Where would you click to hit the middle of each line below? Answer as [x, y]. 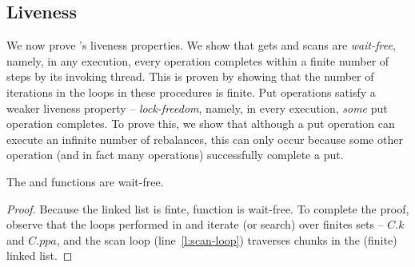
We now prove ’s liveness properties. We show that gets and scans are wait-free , [201, 45]
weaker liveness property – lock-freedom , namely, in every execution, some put [197, 108]
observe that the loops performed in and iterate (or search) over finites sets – [195, 224]
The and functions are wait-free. [85, 181]
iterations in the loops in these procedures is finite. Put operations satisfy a [191, 92]
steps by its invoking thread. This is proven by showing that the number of [190, 76]
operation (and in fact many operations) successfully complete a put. [175, 155]
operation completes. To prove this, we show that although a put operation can [201, 124]
